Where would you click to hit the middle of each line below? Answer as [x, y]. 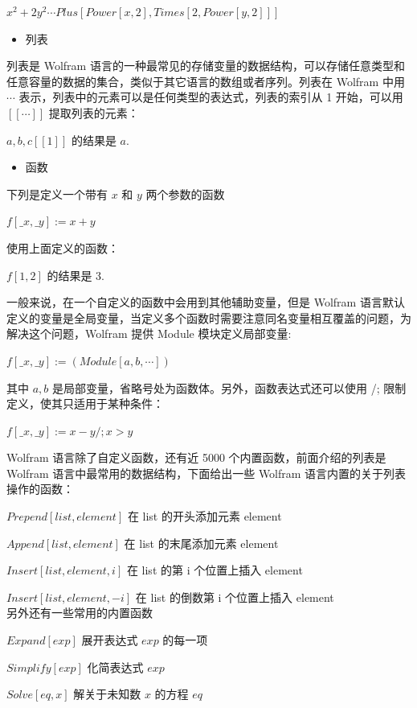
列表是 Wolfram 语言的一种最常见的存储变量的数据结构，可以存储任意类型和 [206, 66]
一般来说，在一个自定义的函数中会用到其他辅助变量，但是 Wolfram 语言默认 [206, 302]
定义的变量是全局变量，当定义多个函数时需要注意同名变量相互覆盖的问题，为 [209, 317]
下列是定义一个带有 [57, 193]
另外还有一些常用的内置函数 [80, 613]
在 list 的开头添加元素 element [204, 516]
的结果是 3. [76, 275]
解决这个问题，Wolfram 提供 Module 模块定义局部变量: [149, 333]
